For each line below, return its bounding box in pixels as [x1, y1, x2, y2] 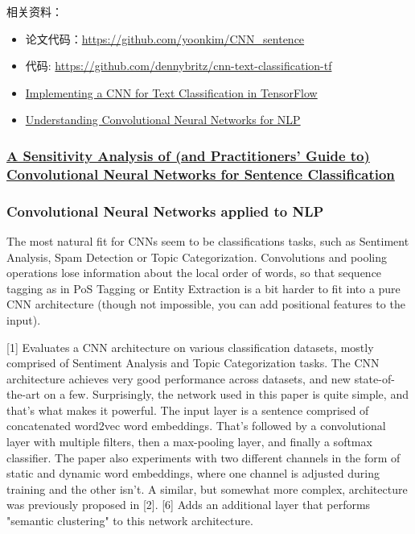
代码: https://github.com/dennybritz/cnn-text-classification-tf [25, 57, 332, 74]
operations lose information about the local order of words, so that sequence [6, 264, 382, 281]
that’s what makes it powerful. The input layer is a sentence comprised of [6, 401, 369, 418]
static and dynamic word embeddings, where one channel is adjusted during [6, 465, 380, 482]
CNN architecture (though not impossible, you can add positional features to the [6, 296, 405, 313]
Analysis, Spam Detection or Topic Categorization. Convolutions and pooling [6, 248, 388, 265]
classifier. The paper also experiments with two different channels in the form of [6, 449, 401, 466]
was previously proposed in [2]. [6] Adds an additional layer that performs [6, 496, 371, 513]
